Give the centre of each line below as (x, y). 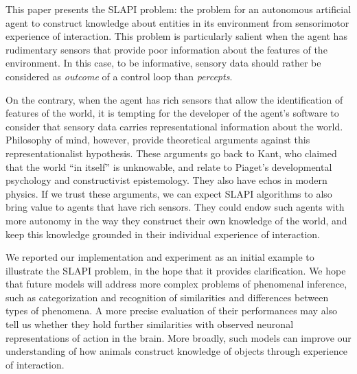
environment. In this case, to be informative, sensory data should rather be (163, 63)
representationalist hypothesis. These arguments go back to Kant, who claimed (171, 153)
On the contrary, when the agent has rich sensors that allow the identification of (174, 99)
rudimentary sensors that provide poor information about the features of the (166, 49)
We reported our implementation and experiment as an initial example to (160, 257)
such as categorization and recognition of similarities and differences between (167, 297)
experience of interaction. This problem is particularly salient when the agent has (176, 36)
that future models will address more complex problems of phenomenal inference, (176, 284)
